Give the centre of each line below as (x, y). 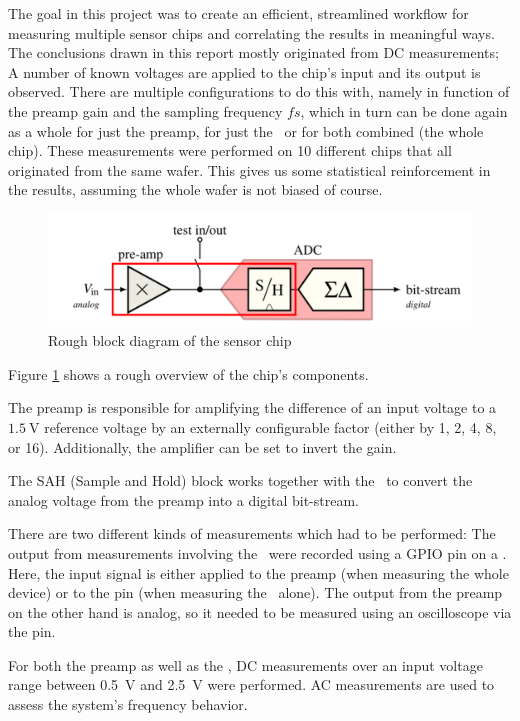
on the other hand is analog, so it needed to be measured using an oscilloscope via (260, 611)
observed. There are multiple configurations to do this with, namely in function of (259, 91)
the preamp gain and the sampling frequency (145, 110)
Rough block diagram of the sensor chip (170, 340)
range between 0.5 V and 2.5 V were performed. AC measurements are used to (251, 684)
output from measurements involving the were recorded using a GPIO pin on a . (257, 552)
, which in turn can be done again (404, 110)
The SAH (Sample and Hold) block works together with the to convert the (240, 480)
